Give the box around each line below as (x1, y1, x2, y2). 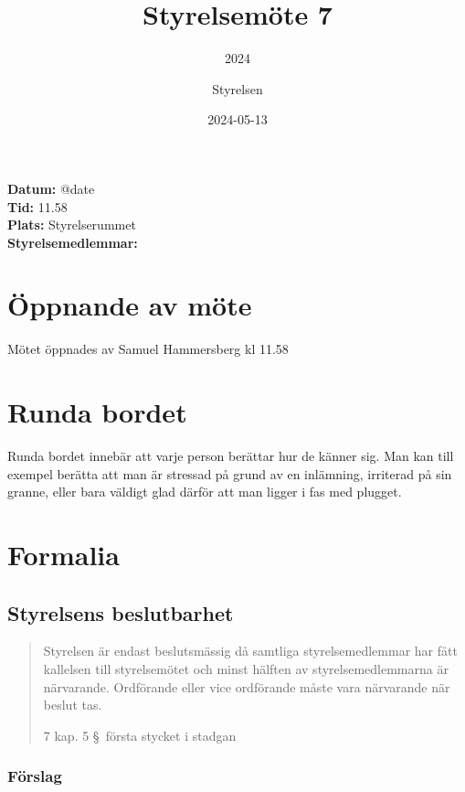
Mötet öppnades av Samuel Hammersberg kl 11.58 (7, 339, 289, 359)
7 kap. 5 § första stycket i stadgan (43, 725, 237, 744)
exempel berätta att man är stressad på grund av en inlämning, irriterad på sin (7, 464, 452, 483)
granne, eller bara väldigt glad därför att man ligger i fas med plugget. (7, 482, 402, 501)
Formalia (7, 536, 120, 573)
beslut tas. (43, 695, 102, 714)
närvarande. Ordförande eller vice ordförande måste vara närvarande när (43, 677, 450, 696)
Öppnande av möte (7, 286, 252, 324)
